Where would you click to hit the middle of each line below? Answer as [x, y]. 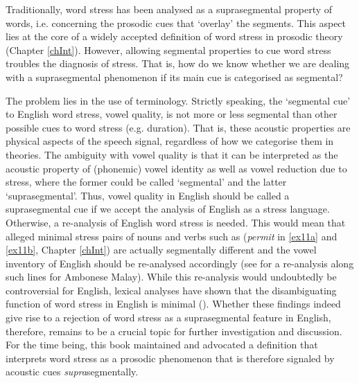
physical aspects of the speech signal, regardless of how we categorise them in [170, 141]
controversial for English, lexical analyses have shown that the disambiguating [171, 290]
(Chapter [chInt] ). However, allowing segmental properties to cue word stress [168, 50]
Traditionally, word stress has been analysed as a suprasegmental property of [169, 9]
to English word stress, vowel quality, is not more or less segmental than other [172, 114]
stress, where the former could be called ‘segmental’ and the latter [146, 182]
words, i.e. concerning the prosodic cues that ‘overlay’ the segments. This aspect [176, 23]
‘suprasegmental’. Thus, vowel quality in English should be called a [148, 195]
